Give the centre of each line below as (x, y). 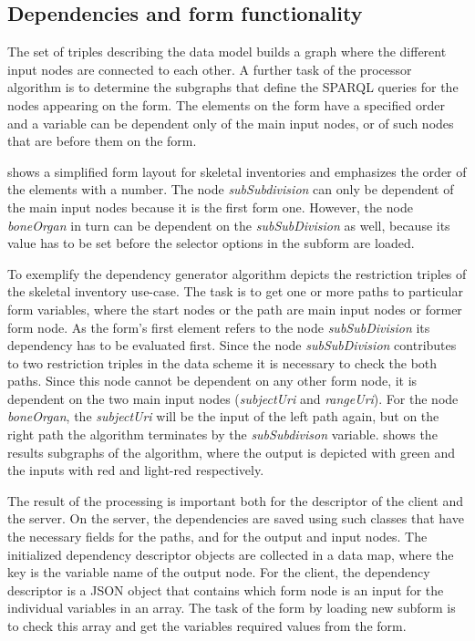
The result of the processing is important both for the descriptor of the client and (235, 500)
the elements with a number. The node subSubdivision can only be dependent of (231, 189)
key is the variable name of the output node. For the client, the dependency (219, 572)
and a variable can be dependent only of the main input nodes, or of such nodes (231, 123)
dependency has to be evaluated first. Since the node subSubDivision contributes (232, 345)
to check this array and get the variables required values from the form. (207, 626)
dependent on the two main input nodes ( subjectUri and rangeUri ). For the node (233, 398)
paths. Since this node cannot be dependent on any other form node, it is (212, 381)
